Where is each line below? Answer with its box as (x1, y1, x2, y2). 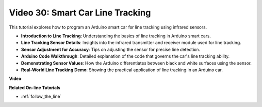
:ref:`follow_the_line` (21, 93, 62, 99)
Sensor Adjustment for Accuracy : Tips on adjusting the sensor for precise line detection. (21, 46, 200, 52)
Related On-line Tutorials (9, 85, 61, 91)
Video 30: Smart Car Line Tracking (9, 7, 151, 18)
